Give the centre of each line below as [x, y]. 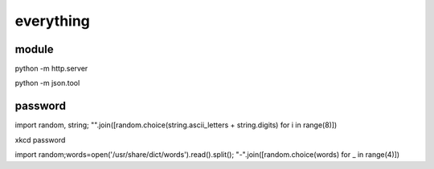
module [34, 49]
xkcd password [40, 139]
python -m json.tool [47, 83]
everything [52, 21]
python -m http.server [51, 69]
